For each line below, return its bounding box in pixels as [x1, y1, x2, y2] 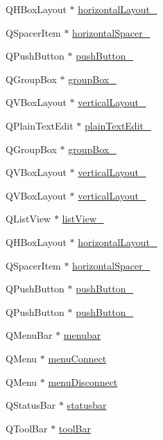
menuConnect [48, 351, 107, 365]
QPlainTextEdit [6, 118, 74, 132]
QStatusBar [6, 398, 56, 412]
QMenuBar [6, 328, 53, 342]
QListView [6, 211, 51, 226]
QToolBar [6, 421, 48, 435]
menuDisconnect [48, 374, 118, 389]
